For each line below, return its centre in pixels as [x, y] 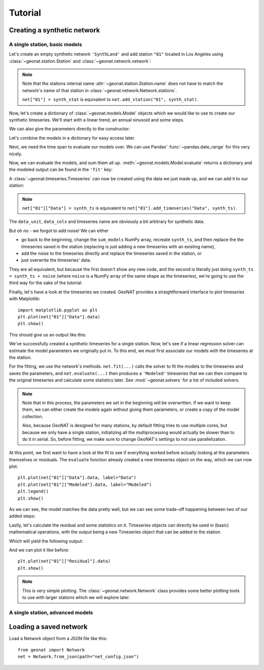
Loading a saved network [48, 627]
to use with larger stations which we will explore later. [76, 597]
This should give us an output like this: [48, 335]
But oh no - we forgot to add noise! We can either [59, 231]
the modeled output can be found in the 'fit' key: [61, 169]
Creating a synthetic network [55, 30]
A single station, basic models [46, 44]
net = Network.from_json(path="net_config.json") [78, 657]
